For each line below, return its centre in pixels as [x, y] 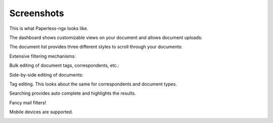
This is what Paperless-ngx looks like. [49, 28]
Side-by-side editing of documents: [46, 75]
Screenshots [37, 13]
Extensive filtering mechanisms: [42, 56]
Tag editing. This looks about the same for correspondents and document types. [93, 84]
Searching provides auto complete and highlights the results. [73, 93]
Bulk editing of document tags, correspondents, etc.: [64, 65]
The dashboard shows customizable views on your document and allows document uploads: [106, 37]
